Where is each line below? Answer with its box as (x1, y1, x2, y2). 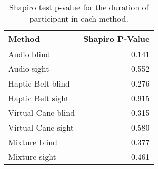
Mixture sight (8, 151, 56, 162)
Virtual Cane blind (8, 107, 75, 118)
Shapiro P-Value (83, 33, 150, 45)
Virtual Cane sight (8, 121, 74, 133)
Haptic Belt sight (8, 92, 69, 104)
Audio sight (8, 63, 49, 74)
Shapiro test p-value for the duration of (9, 1, 149, 13)
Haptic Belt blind (8, 77, 70, 89)
